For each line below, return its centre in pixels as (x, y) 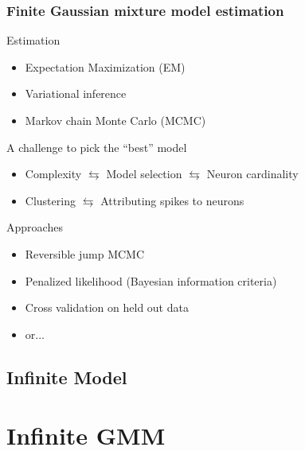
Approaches (35, 227)
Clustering (50, 200)
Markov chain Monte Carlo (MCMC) (115, 120)
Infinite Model (67, 377)
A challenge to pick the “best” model (97, 147)
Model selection (144, 174)
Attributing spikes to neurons (172, 200)
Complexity (53, 174)
